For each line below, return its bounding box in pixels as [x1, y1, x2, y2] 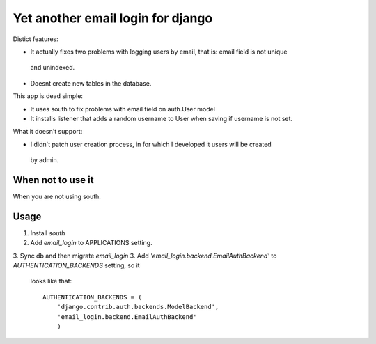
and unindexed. [30, 63, 75, 72]
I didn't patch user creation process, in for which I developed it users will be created [30, 140, 272, 148]
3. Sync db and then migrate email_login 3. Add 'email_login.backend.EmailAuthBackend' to [13, 251, 277, 260]
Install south [30, 228, 65, 237]
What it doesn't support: [13, 127, 83, 136]
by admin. [30, 156, 59, 164]
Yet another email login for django [13, 10, 213, 26]
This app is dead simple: [13, 92, 84, 100]
